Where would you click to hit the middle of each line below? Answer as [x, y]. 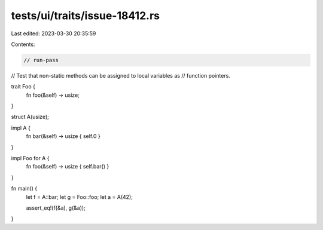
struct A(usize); [30, 117]
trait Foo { [23, 87]
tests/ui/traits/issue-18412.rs [86, 16]
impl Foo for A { [30, 158]
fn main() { [24, 189]
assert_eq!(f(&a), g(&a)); [56, 208]
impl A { [21, 128]
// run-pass [41, 60]
